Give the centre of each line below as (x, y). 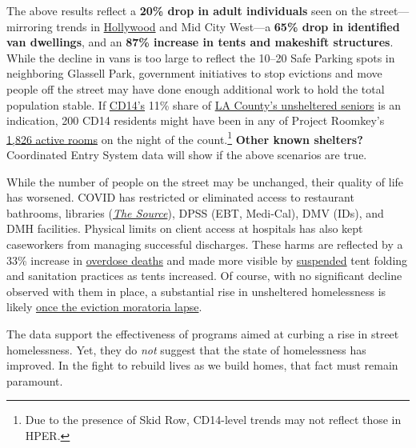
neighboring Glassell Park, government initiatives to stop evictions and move (194, 73)
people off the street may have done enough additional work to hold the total (196, 88)
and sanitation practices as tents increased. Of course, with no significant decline (204, 276)
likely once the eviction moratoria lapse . (104, 307)
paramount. (35, 380)
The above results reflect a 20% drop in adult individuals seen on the (187, 10)
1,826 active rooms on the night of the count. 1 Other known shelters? (185, 138)
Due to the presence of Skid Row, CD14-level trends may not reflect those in (213, 420)
